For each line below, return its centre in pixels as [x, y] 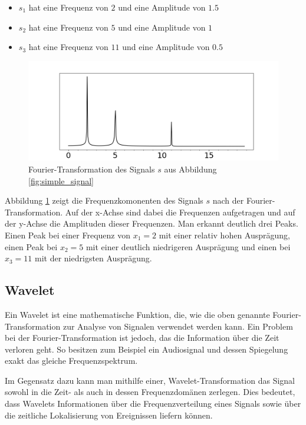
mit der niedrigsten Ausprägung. [93, 258]
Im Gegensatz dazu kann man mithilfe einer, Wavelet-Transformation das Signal [150, 380]
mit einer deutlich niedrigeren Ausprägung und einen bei [188, 246]
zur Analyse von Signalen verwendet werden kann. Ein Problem [178, 326]
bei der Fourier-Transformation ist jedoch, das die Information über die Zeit [142, 338]
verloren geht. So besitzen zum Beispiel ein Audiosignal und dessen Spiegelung [147, 349]
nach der [228, 200]
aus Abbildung [190, 169]
